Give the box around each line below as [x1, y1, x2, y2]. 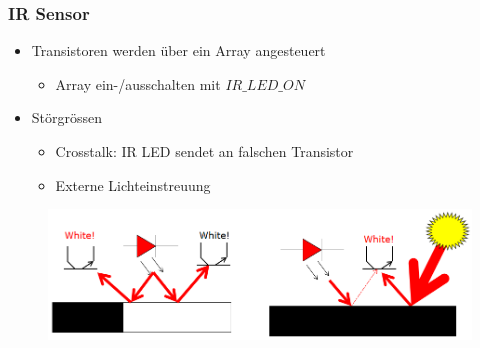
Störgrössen [31, 107, 103, 128]
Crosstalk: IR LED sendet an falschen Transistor [55, 141, 354, 161]
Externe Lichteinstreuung [55, 174, 211, 195]
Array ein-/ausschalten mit [55, 73, 221, 94]
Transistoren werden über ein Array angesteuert [31, 40, 326, 61]
